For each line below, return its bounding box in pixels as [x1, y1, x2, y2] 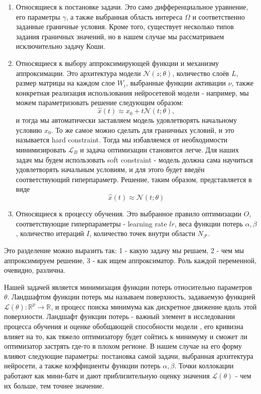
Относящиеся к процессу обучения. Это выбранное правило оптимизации [16, 208, 241, 219]
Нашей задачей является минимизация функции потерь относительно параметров [4, 281, 252, 292]
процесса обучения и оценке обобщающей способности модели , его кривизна [4, 321, 243, 332]
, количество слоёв [172, 67, 229, 78]
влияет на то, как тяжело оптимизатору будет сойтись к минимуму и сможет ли [4, 331, 247, 341]
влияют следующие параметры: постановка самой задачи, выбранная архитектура [4, 350, 253, 361]
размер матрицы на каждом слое [16, 77, 115, 88]
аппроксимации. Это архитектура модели [16, 67, 141, 78]
